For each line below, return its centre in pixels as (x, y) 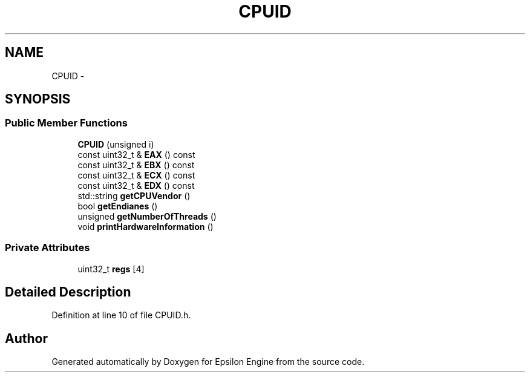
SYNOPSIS (38, 99)
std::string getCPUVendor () (134, 195)
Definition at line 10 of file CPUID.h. (121, 315)
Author (26, 338)
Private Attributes (47, 248)
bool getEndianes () (118, 206)
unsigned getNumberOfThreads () (147, 216)
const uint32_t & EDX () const (136, 185)
